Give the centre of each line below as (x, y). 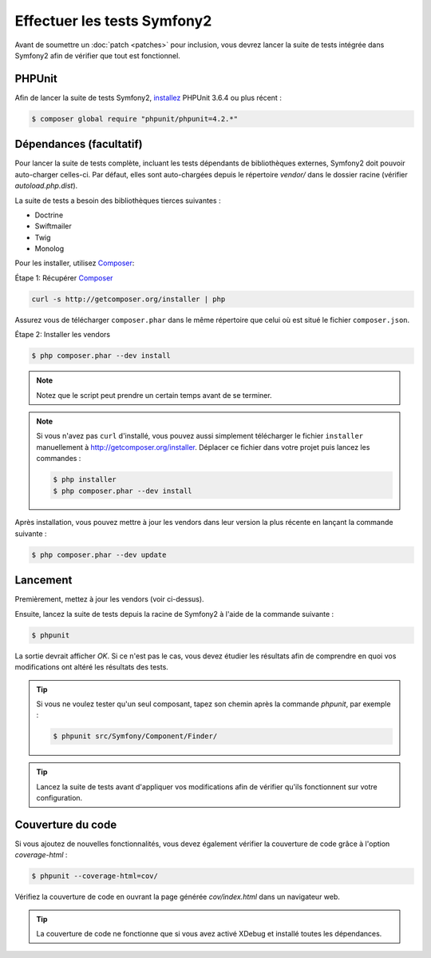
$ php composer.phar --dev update (99, 555)
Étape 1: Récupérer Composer (64, 278)
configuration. (59, 798)
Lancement (43, 580)
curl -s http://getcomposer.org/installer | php (129, 299)
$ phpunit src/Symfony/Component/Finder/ (135, 736)
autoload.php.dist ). (46, 186)
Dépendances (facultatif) (79, 144)
